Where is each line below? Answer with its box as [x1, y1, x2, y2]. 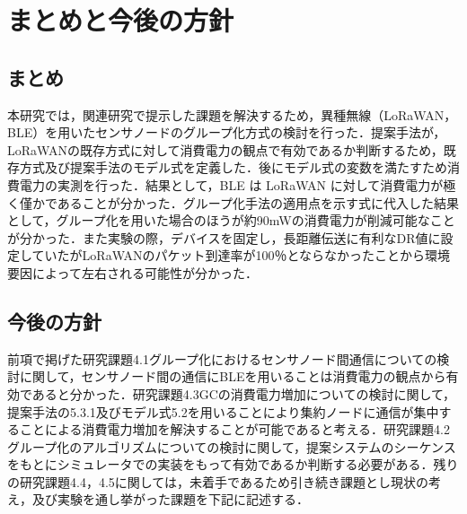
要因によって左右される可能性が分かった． [7, 263, 258, 282]
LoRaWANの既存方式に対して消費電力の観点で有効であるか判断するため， [7, 140, 444, 159]
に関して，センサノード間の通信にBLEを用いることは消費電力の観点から [19, 367, 446, 386]
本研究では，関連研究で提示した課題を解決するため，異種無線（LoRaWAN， [7, 105, 457, 124]
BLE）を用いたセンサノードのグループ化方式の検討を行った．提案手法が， [7, 123, 446, 142]
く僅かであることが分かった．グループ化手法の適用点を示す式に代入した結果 [7, 193, 460, 212]
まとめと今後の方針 [7, 2, 234, 39]
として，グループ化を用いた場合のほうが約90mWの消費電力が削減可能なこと [7, 211, 455, 230]
